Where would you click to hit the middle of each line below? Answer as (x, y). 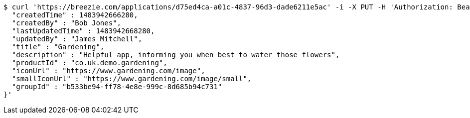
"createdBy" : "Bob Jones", (67, 23)
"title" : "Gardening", (58, 47)
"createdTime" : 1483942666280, (75, 15)
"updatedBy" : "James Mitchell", (77, 39)
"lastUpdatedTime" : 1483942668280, (83, 31)
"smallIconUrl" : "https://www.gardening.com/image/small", (132, 79)
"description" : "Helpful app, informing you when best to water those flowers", (176, 55)
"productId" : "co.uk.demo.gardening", (89, 63)
